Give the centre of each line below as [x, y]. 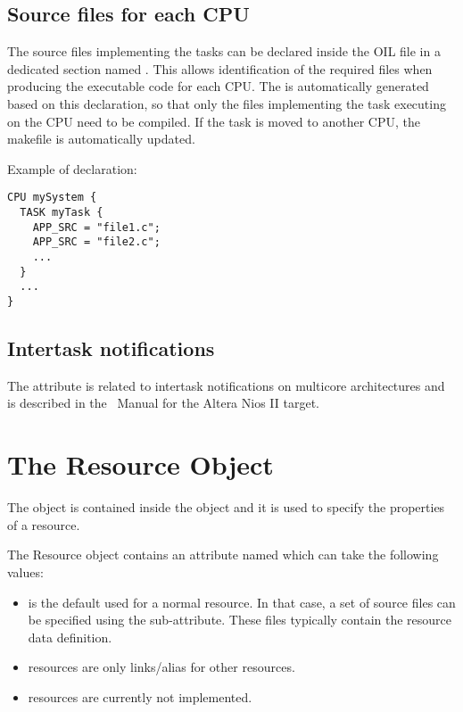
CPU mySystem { [52, 198]
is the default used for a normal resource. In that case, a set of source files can [242, 602]
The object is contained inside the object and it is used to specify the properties [226, 507]
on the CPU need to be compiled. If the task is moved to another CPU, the [214, 121]
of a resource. [44, 524]
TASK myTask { [62, 213]
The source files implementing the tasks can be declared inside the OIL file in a [224, 51]
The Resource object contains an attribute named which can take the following [223, 555]
